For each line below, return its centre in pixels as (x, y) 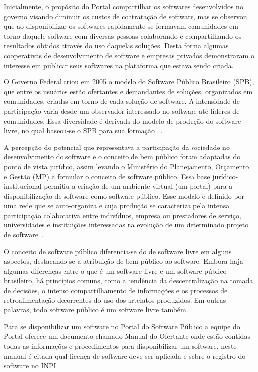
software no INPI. (31, 365)
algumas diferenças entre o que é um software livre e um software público (115, 270)
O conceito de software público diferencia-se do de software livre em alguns (118, 251)
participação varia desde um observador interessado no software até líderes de (122, 111)
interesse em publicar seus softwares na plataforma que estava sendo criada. (119, 65)
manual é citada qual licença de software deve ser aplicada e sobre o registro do (125, 355)
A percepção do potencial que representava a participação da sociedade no (117, 147)
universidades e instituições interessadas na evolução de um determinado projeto (126, 225)
